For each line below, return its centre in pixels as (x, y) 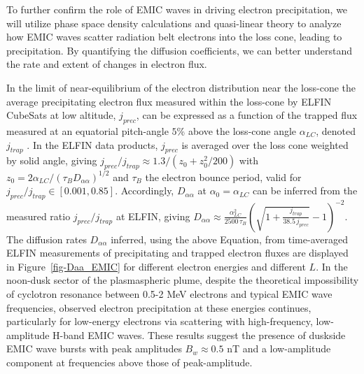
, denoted (336, 130)
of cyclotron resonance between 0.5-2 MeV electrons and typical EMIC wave (169, 293)
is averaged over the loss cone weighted (265, 144)
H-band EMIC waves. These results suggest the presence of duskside (199, 335)
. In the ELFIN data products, (92, 144)
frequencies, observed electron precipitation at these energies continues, (159, 307)
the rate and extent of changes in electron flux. (107, 64)
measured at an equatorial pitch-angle (87, 130)
